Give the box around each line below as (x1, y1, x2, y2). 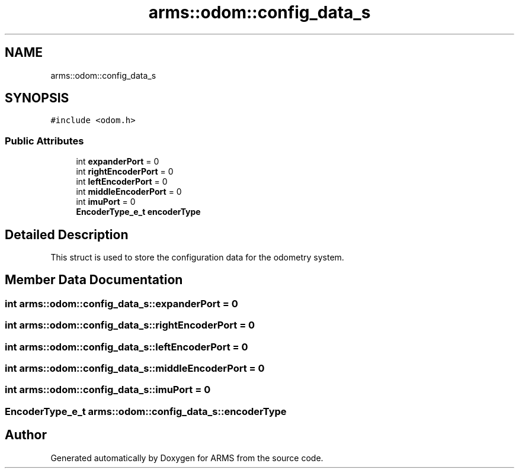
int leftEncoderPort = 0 (76, 176, 168, 187)
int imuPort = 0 (76, 197, 136, 207)
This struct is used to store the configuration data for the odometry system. (50, 252, 344, 263)
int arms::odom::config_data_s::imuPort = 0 (5, 384, 211, 396)
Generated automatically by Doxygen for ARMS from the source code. (50, 452, 323, 463)
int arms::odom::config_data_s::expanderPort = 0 (5, 297, 238, 310)
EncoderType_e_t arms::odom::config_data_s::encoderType (5, 405, 287, 417)
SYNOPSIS (5, 91, 69, 106)
